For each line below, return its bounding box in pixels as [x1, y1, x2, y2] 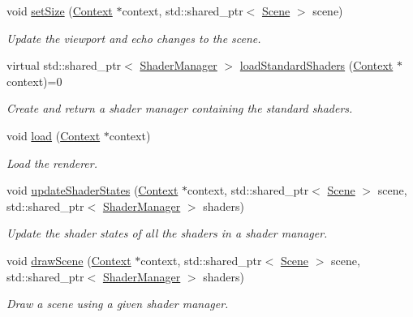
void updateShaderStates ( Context [6, 182, 179, 199]
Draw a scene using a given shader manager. [6, 295, 229, 312]
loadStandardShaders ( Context [239, 57, 394, 74]
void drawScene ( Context [6, 251, 131, 268]
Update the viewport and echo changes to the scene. [6, 29, 261, 46]
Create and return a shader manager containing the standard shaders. [6, 100, 353, 117]
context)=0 [6, 72, 62, 89]
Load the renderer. [6, 154, 98, 171]
